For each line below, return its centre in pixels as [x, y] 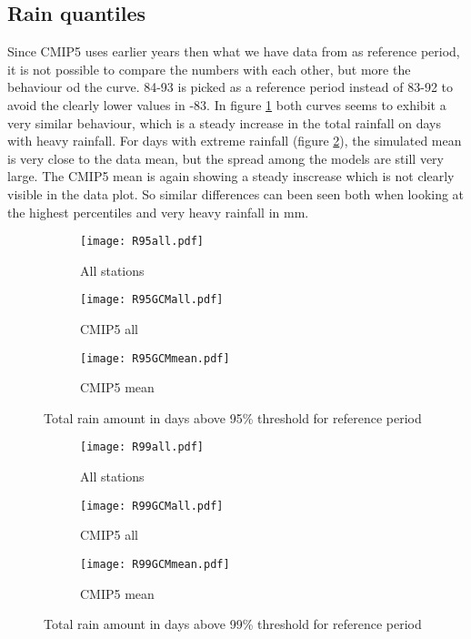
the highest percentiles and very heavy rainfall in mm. [158, 212]
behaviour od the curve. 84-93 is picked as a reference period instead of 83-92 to [230, 87]
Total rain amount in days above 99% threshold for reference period [233, 624]
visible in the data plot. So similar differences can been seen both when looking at [236, 193]
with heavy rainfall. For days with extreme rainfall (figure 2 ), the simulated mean [235, 141]
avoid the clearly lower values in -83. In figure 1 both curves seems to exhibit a [227, 104]
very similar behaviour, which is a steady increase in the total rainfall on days [224, 122]
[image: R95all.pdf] [142, 242]
